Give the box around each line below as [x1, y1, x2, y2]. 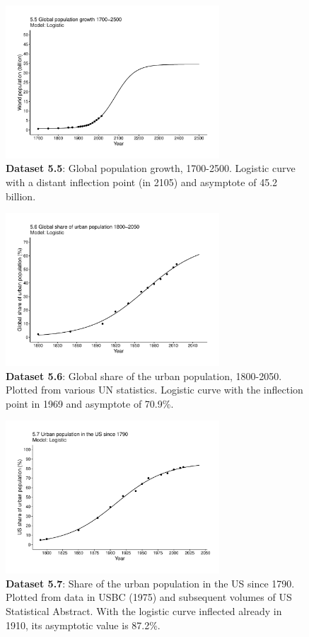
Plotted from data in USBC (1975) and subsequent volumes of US [6, 590, 292, 604]
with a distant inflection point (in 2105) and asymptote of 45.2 [6, 175, 278, 190]
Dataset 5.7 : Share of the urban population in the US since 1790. [6, 575, 295, 590]
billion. [6, 188, 36, 203]
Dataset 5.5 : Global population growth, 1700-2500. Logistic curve [6, 161, 296, 176]
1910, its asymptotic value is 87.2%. [6, 617, 161, 632]
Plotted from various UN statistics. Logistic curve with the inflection [6, 382, 303, 397]
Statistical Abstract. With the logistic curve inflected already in [6, 604, 282, 619]
